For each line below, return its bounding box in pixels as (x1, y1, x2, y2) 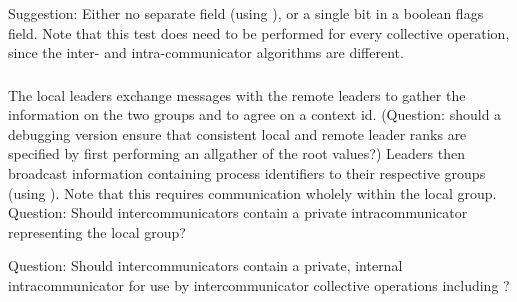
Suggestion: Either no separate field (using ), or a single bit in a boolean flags (8, 3, 484, 23)
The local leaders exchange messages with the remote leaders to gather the (8, 84, 466, 105)
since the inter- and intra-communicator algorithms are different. (8, 42, 404, 63)
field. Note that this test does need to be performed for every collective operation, (8, 22, 510, 43)
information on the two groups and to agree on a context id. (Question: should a (8, 104, 502, 125)
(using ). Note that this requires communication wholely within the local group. (8, 182, 497, 203)
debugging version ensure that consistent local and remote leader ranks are (8, 123, 467, 144)
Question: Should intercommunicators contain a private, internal (8, 255, 403, 276)
